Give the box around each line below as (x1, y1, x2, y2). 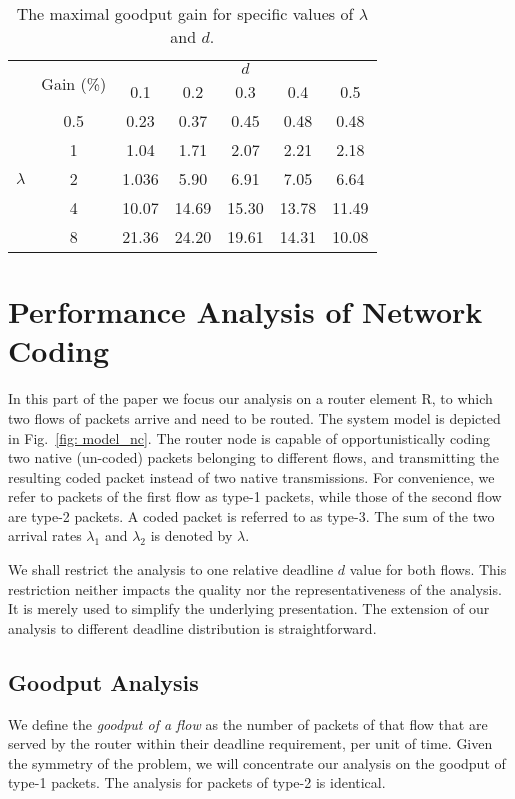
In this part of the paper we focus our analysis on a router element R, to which (8, 388, 493, 409)
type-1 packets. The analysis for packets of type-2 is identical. (8, 772, 386, 793)
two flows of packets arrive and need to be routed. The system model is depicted (8, 407, 501, 428)
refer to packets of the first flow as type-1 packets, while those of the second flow (8, 486, 502, 507)
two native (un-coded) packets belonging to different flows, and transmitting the (8, 447, 500, 468)
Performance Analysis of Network (8, 291, 483, 332)
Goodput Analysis (8, 666, 199, 697)
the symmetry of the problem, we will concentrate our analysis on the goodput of (8, 752, 506, 773)
